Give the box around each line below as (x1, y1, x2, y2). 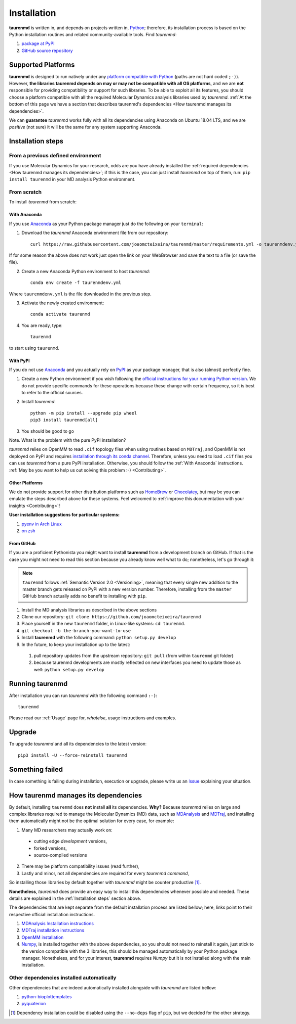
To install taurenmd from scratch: (9, 199, 77, 205)
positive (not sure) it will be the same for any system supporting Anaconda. (9, 124, 162, 130)
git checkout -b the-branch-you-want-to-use (21, 628, 131, 633)
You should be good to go (21, 428, 74, 434)
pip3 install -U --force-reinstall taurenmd (18, 752, 128, 758)
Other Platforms (9, 480, 43, 486)
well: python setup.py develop (34, 666, 105, 672)
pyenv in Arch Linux (21, 521, 62, 527)
